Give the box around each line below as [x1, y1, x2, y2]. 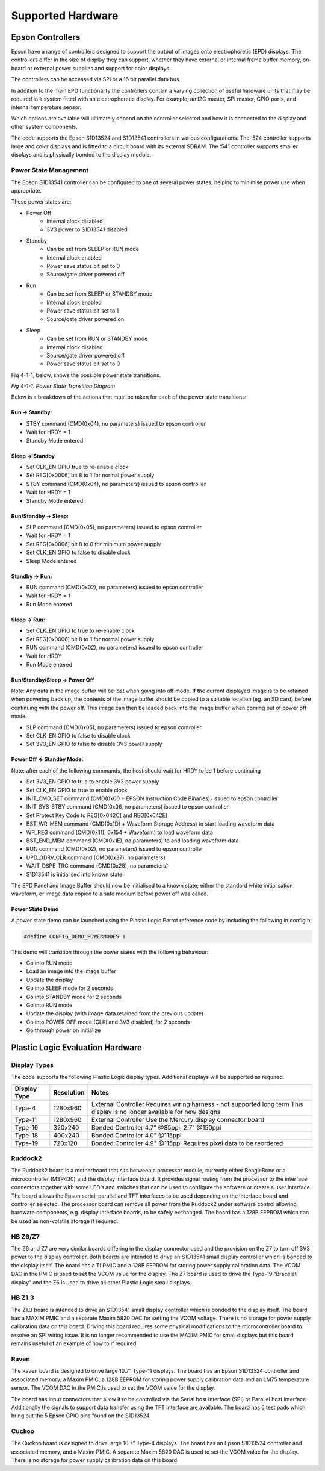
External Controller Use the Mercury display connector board [91, 1115, 265, 1124]
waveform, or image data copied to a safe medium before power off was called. [11, 890, 209, 897]
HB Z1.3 [11, 1293, 34, 1302]
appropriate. [11, 187, 42, 194]
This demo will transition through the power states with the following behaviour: [11, 948, 209, 956]
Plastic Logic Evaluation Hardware [11, 1042, 143, 1053]
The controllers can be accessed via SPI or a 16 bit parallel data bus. [11, 76, 181, 83]
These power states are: [11, 198, 72, 205]
